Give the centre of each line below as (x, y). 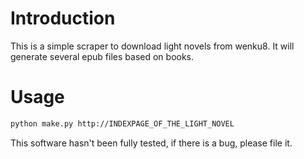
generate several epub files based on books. (102, 56)
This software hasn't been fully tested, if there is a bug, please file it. (151, 143)
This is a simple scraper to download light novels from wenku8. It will (152, 46)
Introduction (63, 18)
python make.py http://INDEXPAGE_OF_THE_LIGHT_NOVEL (122, 123)
